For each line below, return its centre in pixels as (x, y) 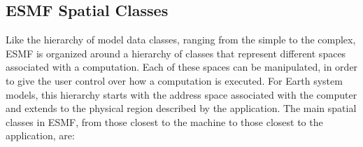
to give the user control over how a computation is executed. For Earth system (174, 80)
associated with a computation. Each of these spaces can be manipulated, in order (182, 67)
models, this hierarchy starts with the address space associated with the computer (181, 94)
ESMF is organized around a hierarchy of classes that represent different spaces (176, 53)
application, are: (40, 135)
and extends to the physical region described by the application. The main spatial (181, 108)
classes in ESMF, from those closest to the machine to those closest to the (164, 121)
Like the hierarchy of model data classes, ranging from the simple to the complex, (181, 40)
